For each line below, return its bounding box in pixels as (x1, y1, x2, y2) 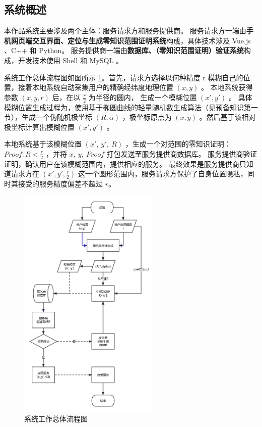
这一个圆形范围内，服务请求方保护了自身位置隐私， (78, 168, 247, 179)
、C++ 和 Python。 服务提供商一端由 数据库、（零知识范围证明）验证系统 (4, 45, 244, 56)
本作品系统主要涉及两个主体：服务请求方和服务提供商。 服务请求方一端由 (4, 25, 246, 36)
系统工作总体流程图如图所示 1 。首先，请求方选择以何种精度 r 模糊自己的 (4, 72, 243, 82)
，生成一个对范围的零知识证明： (125, 138, 231, 149)
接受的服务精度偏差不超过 (18, 178, 103, 189)
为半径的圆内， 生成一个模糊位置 (88, 91, 197, 102)
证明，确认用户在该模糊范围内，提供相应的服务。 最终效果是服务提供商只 (4, 158, 246, 169)
